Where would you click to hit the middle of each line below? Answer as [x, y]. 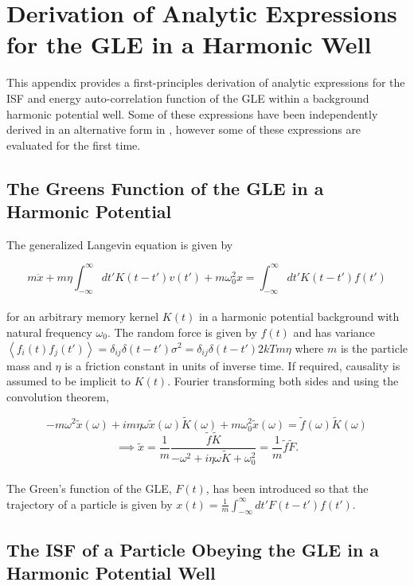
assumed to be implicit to [69, 381]
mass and [29, 365]
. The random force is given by [182, 332]
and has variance [334, 332]
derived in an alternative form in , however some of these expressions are [184, 129]
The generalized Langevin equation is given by [120, 244]
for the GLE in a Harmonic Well [189, 44]
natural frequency [49, 332]
